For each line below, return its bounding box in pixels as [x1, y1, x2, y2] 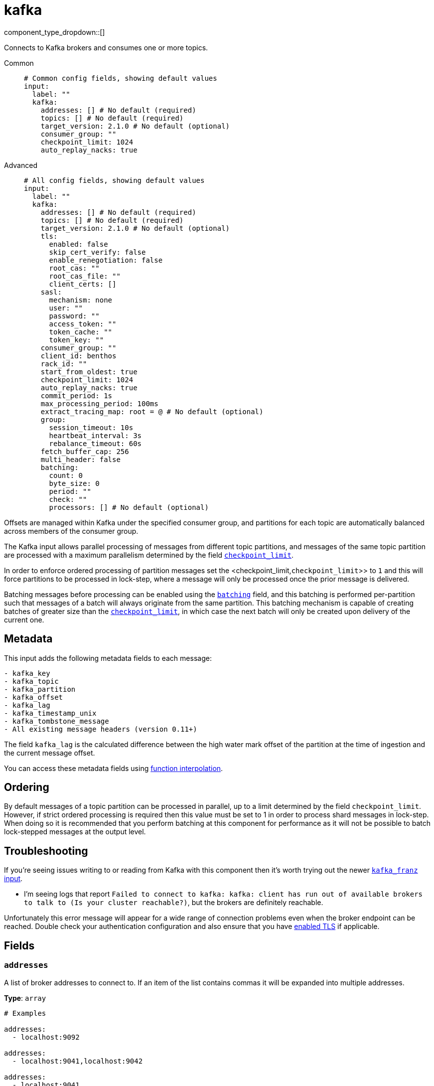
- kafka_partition [4, 685, 76, 693]
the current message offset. [4, 748, 95, 757]
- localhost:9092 [12, 1033, 80, 1041]
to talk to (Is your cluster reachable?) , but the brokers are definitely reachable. [24, 898, 323, 907]
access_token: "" [49, 319, 117, 328]
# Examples [4, 1009, 46, 1017]
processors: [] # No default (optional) [49, 503, 209, 511]
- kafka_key [4, 669, 50, 677]
